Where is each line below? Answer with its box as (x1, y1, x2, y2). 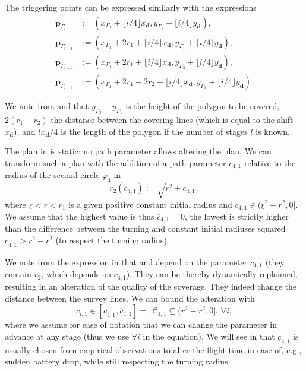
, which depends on (41, 268, 111, 280)
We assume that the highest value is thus (5, 210, 154, 222)
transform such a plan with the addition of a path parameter (5, 156, 226, 169)
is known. (255, 125, 290, 137)
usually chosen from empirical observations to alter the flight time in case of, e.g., (5, 343, 302, 356)
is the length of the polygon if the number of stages (61, 125, 248, 137)
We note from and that (5, 99, 89, 112)
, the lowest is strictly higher (184, 210, 289, 222)
